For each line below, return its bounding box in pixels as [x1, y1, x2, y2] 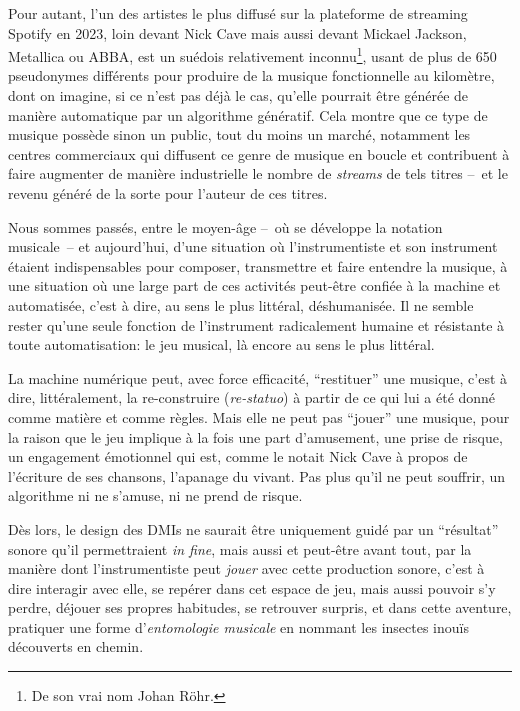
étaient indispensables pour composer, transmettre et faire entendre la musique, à [8, 255, 508, 276]
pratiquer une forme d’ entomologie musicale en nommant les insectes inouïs [8, 616, 469, 637]
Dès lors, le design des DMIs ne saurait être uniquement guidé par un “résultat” [8, 518, 499, 539]
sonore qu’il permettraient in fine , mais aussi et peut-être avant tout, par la [8, 538, 472, 559]
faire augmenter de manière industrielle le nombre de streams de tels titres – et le [8, 163, 508, 184]
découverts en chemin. [8, 636, 144, 657]
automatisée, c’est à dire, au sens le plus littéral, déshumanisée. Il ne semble [8, 294, 474, 315]
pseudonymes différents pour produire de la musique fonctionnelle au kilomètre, [8, 65, 495, 86]
